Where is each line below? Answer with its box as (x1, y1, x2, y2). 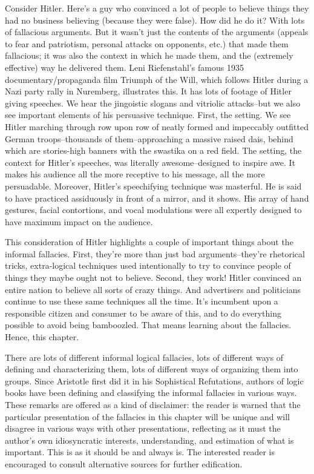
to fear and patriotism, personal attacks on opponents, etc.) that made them (5, 37, 289, 50)
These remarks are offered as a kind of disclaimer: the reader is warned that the (5, 398, 301, 410)
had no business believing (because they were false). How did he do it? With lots (5, 13, 305, 26)
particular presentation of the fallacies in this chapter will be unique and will (5, 410, 290, 423)
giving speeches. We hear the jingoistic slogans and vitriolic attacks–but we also (5, 96, 301, 109)
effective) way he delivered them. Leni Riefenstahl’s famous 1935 (5, 61, 244, 73)
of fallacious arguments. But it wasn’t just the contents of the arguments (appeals (5, 25, 309, 38)
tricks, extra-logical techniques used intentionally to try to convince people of (5, 259, 291, 272)
